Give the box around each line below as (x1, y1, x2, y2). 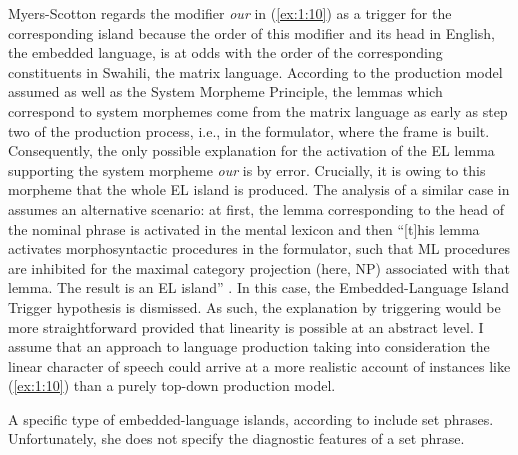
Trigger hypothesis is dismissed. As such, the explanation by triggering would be (8, 296, 501, 317)
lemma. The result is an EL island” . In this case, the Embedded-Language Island (8, 277, 509, 298)
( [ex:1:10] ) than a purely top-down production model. (8, 375, 336, 396)
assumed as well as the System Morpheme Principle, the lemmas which (8, 81, 443, 102)
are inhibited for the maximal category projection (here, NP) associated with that (8, 257, 510, 278)
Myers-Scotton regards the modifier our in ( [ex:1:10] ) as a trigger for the (8, 3, 452, 23)
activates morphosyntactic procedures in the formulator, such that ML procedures (8, 238, 511, 259)
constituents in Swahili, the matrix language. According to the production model (8, 61, 503, 82)
